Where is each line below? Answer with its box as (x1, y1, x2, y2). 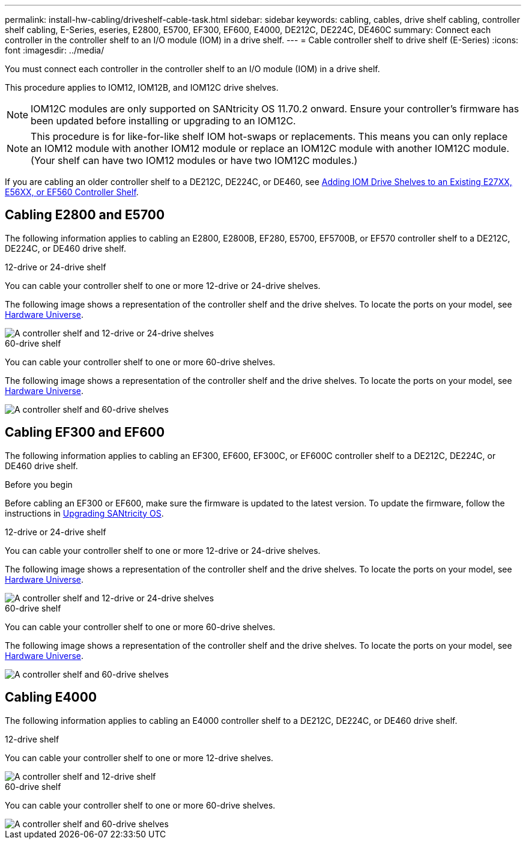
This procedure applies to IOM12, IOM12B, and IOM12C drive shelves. (5, 82, 279, 93)
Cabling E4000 (5, 690, 97, 705)
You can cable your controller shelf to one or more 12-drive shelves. (5, 752, 274, 763)
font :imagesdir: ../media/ (5, 45, 104, 55)
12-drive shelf (5, 733, 59, 744)
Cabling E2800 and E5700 (5, 207, 165, 223)
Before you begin (5, 479, 73, 490)
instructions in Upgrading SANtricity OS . (5, 508, 164, 518)
